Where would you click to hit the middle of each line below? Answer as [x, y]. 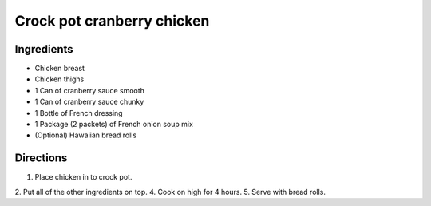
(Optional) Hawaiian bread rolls [86, 135]
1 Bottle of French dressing [79, 113]
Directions [41, 158]
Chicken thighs [59, 79]
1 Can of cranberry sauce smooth [90, 90]
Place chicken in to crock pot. [83, 177]
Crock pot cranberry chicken [112, 21]
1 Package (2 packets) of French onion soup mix [114, 125]
